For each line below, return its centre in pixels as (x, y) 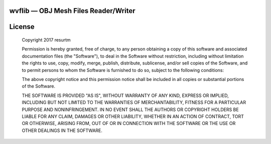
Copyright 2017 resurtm (46, 40)
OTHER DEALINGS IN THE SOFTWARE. (62, 130)
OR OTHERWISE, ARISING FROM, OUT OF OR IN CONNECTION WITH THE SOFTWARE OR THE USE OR (129, 123)
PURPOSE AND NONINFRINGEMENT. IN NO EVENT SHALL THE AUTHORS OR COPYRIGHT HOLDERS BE (130, 109)
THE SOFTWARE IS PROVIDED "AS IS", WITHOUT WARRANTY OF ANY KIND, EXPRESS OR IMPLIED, (125, 95)
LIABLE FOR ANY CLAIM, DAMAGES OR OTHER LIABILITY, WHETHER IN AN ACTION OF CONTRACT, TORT (133, 116)
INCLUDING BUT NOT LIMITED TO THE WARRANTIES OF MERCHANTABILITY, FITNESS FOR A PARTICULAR (134, 102)
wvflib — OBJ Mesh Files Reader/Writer (72, 11)
